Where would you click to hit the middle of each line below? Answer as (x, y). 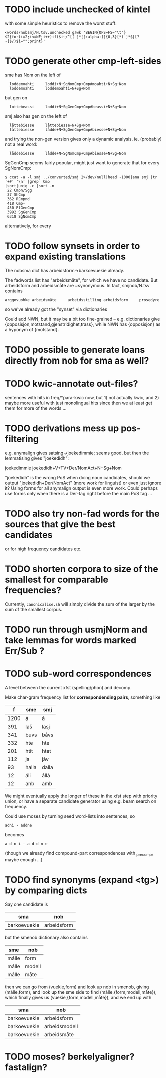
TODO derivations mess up (62, 428)
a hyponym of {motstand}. (32, 329)
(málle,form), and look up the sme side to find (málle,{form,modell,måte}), (81, 992)
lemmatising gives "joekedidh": (37, 458)
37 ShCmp (16, 195)
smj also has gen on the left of (36, 116)
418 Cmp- (16, 203)
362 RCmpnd (18, 199)
